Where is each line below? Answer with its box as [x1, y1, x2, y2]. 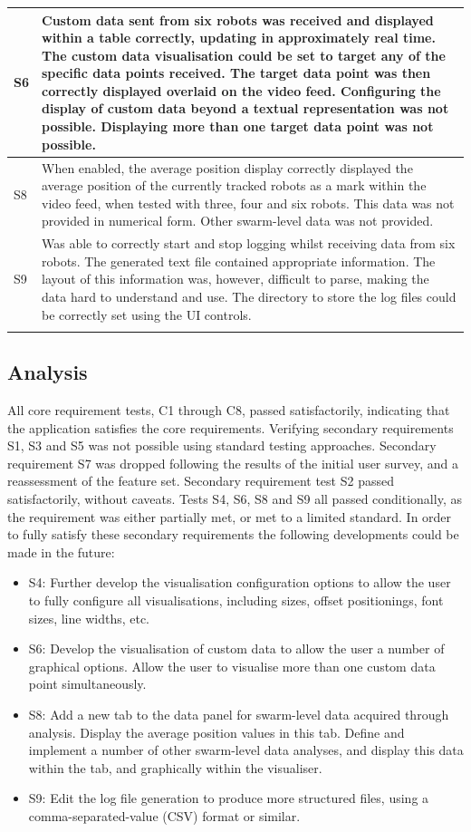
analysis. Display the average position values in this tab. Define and [28, 722, 405, 741]
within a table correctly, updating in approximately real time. [42, 28, 436, 47]
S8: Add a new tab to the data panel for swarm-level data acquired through [28, 704, 449, 723]
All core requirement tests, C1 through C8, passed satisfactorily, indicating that [7, 401, 450, 420]
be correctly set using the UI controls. [42, 305, 252, 324]
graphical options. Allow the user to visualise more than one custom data [28, 656, 436, 675]
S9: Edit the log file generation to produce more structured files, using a [28, 788, 429, 808]
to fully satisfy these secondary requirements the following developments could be [7, 525, 459, 544]
